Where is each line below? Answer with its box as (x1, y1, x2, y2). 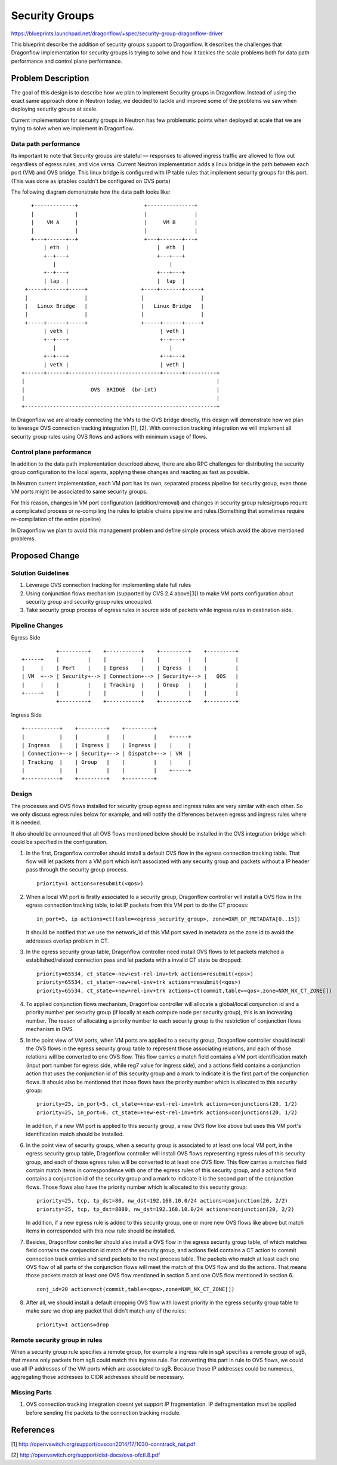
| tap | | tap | (44, 277, 185, 284)
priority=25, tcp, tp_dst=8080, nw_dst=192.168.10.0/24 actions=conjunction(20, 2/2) (36, 1206, 295, 1213)
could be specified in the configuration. (11, 839, 108, 846)
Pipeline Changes (11, 622, 63, 630)
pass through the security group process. (26, 866, 128, 873)
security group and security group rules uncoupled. (26, 598, 153, 605)
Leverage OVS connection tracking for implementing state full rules (26, 582, 191, 589)
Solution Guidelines (11, 568, 69, 577)
